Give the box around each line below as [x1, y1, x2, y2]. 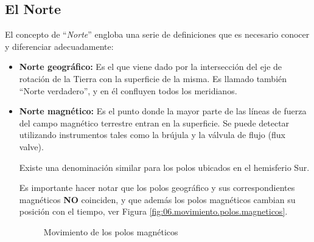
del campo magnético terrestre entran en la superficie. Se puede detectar [19, 116, 290, 129]
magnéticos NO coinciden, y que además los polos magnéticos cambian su [19, 193, 296, 206]
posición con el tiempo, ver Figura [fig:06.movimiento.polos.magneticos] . [19, 205, 288, 218]
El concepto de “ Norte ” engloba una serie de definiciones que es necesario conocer [5, 28, 310, 41]
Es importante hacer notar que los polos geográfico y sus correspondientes [19, 181, 295, 194]
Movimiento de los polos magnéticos [43, 225, 178, 238]
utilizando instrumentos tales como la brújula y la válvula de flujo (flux [19, 128, 285, 141]
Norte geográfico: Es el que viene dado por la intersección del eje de [19, 60, 282, 73]
